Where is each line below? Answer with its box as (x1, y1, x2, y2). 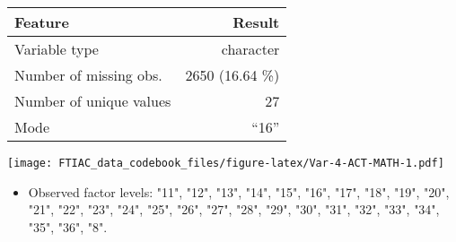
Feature (14, 12, 69, 32)
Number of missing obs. (14, 65, 162, 85)
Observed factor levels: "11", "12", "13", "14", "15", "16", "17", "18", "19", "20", (28, 182, 450, 201)
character (221, 39, 280, 59)
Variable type (14, 39, 99, 59)
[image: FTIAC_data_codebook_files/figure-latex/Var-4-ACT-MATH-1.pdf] (7, 157, 444, 169)
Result (232, 12, 280, 32)
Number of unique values (14, 91, 171, 111)
